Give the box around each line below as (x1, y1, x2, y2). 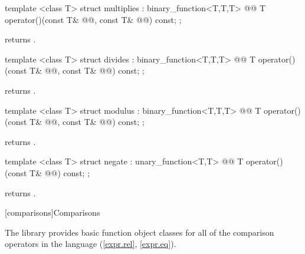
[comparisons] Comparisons (5, 206, 100, 219)
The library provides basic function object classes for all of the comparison (5, 226, 274, 238)
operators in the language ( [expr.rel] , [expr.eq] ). (5, 237, 176, 250)
